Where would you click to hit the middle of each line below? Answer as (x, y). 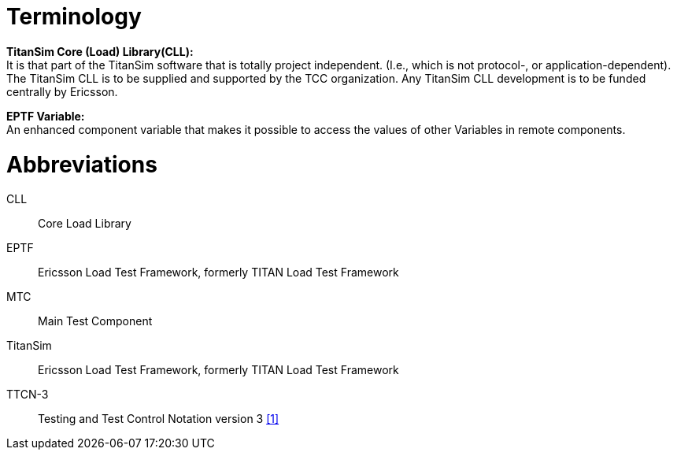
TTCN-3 (28, 395)
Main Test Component (95, 321)
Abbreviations (82, 164)
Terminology (74, 17)
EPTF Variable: (46, 116)
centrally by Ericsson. (62, 91)
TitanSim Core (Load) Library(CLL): (100, 51)
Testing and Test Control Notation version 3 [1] (159, 419)
